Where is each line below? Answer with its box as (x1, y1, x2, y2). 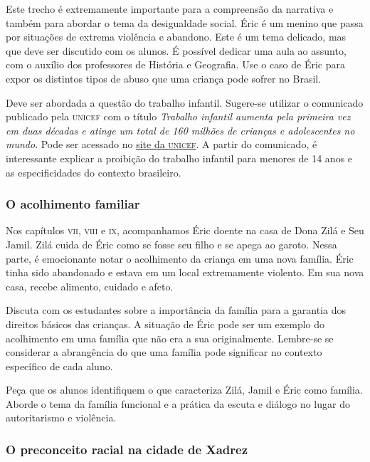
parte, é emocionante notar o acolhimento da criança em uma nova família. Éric (6, 251, 354, 266)
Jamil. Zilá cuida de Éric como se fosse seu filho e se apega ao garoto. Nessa (6, 236, 337, 251)
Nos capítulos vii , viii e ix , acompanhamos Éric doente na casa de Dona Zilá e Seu (6, 223, 364, 238)
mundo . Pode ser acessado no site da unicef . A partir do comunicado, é (6, 137, 317, 152)
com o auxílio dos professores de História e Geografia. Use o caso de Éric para (6, 57, 346, 72)
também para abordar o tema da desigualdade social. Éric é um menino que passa (6, 15, 364, 30)
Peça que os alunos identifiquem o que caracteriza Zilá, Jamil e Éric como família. (6, 382, 363, 397)
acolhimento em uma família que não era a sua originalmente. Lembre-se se (6, 330, 334, 345)
